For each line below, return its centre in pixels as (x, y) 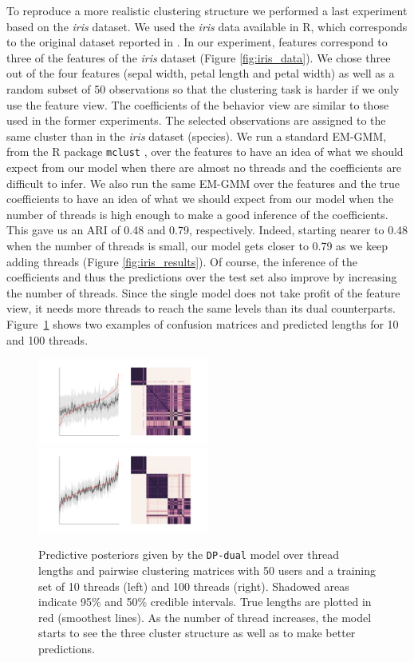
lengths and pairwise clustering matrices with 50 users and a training (207, 570)
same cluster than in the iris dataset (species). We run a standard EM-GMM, (197, 136)
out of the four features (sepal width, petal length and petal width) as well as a (201, 73)
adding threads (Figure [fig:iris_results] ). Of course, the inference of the (182, 261)
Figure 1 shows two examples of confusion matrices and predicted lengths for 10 (203, 323)
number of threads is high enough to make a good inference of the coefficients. (197, 214)
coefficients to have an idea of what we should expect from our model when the (200, 199)
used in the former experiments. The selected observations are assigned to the (196, 120)
